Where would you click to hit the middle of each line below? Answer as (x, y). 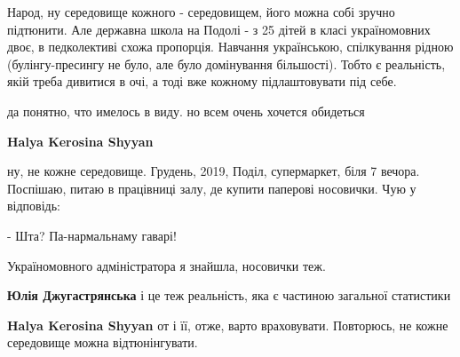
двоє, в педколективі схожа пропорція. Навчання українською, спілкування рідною (230, 47)
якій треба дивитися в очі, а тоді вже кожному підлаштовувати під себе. (202, 81)
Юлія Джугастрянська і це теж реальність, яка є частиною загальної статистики (229, 295)
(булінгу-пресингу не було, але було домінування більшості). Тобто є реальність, (226, 63)
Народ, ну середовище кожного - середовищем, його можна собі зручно (201, 12)
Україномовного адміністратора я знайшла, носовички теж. (167, 265)
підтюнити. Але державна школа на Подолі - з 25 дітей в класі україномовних (219, 29)
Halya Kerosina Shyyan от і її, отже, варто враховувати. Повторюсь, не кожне (228, 325)
